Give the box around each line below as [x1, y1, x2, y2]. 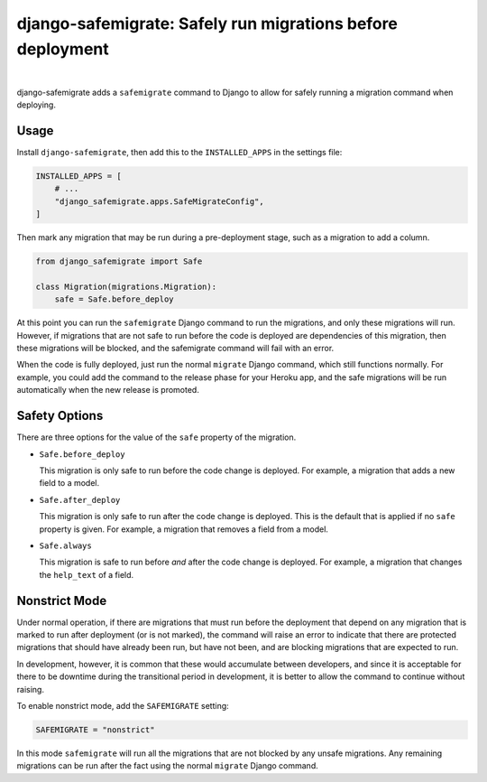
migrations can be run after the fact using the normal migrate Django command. [16, 760, 319, 771]
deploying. [16, 99, 56, 110]
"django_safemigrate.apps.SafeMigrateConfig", [54, 196, 265, 207]
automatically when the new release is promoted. [16, 385, 200, 396]
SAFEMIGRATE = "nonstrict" [35, 724, 155, 735]
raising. [16, 684, 45, 694]
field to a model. [39, 478, 100, 489]
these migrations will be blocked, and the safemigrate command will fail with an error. [16, 343, 335, 354]
